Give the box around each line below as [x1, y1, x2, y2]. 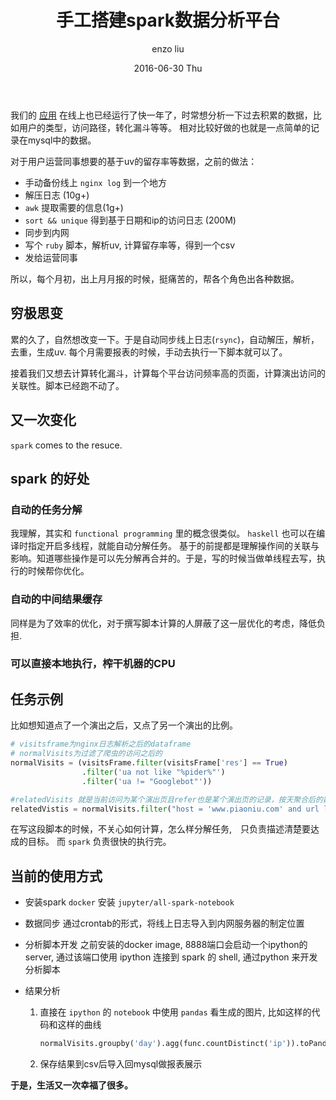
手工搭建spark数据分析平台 [56, 9, 280, 32]
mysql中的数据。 [27, 134, 97, 146]
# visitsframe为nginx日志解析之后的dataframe [10, 739, 192, 750]
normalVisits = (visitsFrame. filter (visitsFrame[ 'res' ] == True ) [10, 758, 288, 768]
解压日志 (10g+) [24, 189, 90, 201]
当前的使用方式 [10, 867, 103, 885]
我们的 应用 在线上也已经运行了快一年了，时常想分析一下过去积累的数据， [10, 109, 313, 121]
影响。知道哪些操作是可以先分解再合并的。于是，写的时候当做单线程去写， [10, 552, 317, 565]
